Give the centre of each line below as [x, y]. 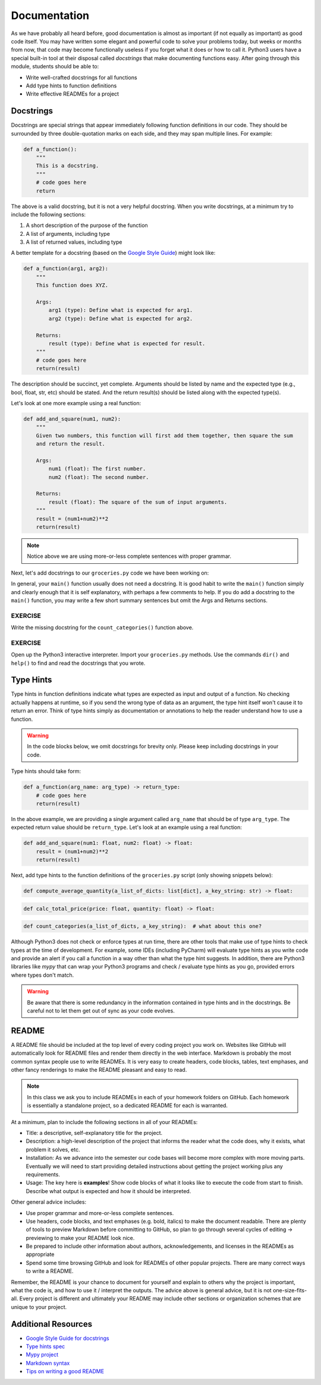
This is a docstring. [67, 166]
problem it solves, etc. [53, 1149]
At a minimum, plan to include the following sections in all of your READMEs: [104, 1122]
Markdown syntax [48, 1363]
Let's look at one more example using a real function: [76, 403]
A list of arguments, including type [68, 234]
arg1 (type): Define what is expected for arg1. [121, 310]
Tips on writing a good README [65, 1371]
